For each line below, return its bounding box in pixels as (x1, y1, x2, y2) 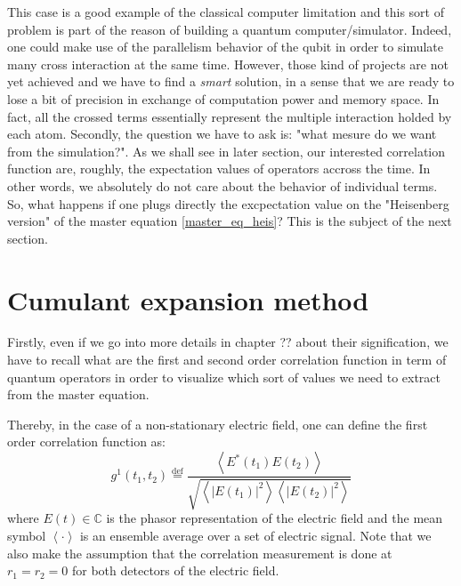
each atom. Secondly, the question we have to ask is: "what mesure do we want (7, 124, 437, 143)
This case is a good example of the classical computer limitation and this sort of (7, 3, 444, 20)
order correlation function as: (7, 432, 166, 451)
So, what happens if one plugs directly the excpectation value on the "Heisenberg (7, 194, 449, 213)
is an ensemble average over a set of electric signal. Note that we (79, 526, 432, 545)
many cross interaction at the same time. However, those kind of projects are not (7, 54, 449, 73)
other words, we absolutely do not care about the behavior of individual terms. (7, 176, 438, 195)
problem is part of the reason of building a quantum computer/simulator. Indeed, (7, 20, 452, 38)
